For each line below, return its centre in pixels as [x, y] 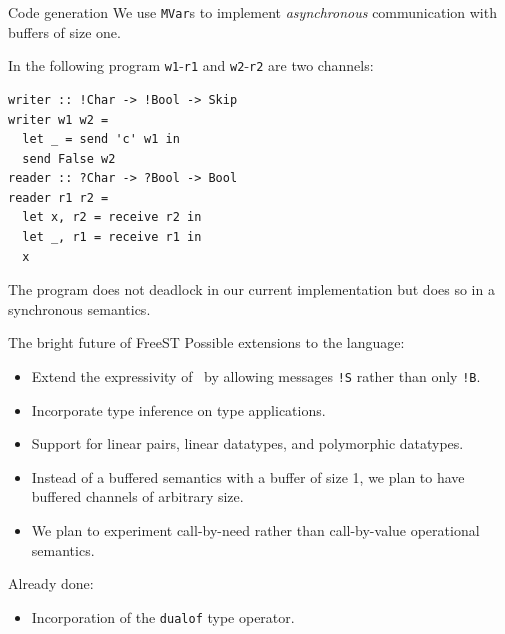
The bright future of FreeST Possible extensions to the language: [206, 342]
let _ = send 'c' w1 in [101, 139]
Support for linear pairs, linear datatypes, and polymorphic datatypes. [247, 443]
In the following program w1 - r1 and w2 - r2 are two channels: [191, 65]
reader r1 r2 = [58, 197]
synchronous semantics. [79, 308]
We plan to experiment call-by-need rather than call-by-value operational [255, 530]
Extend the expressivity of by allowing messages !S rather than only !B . [256, 376]
